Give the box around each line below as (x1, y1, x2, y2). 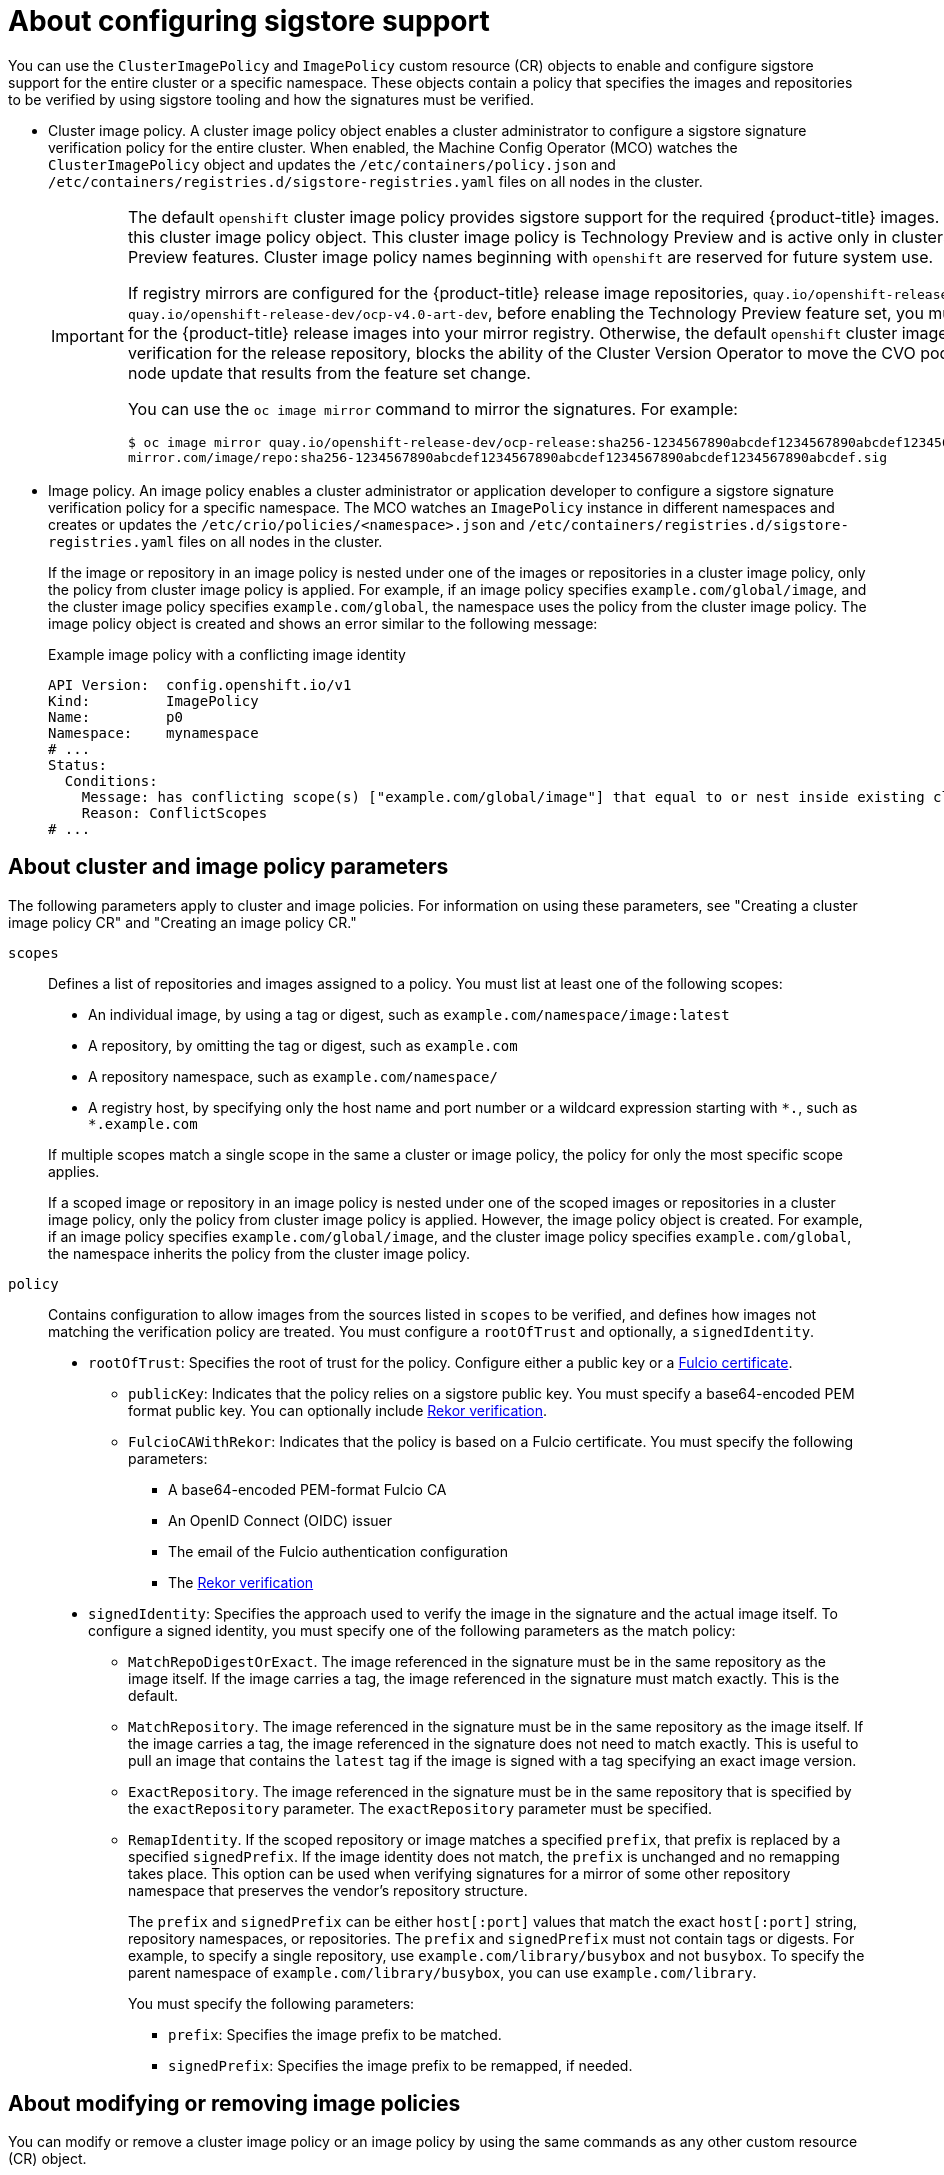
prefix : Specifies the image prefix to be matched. (168, 2025, 502, 2043)
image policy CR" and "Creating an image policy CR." (8, 913, 357, 931)
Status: (48, 756, 108, 773)
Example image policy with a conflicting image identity (48, 645, 406, 663)
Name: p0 (48, 708, 183, 725)
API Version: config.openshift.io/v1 (48, 676, 352, 693)
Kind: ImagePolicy (48, 692, 259, 709)
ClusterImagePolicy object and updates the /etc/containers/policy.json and (48, 155, 616, 173)
